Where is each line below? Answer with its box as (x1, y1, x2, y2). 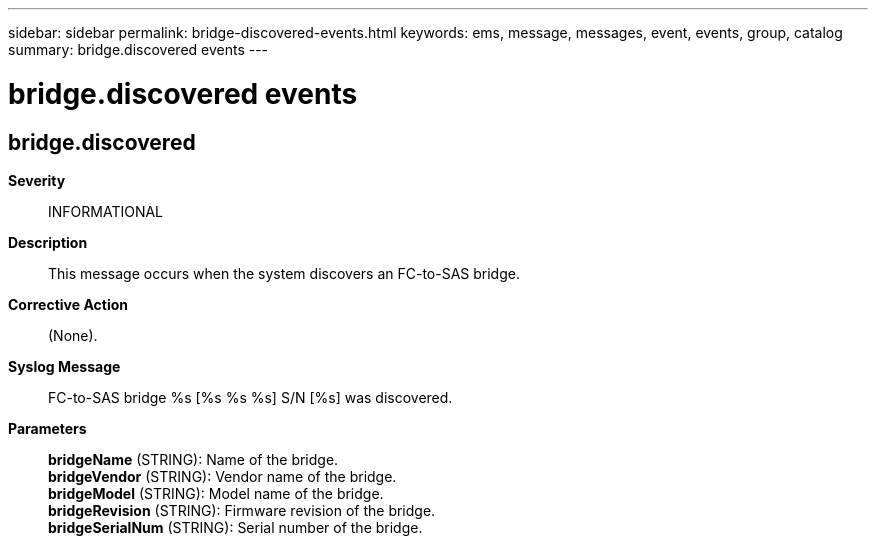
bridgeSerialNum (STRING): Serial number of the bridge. (48, 518, 423, 536)
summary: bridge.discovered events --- (8, 41, 269, 58)
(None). (48, 326, 98, 344)
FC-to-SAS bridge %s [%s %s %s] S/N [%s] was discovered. (48, 388, 453, 406)
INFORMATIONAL (48, 202, 164, 220)
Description (8, 233, 88, 251)
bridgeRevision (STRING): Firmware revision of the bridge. (48, 501, 436, 519)
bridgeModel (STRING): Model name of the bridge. (48, 484, 384, 502)
